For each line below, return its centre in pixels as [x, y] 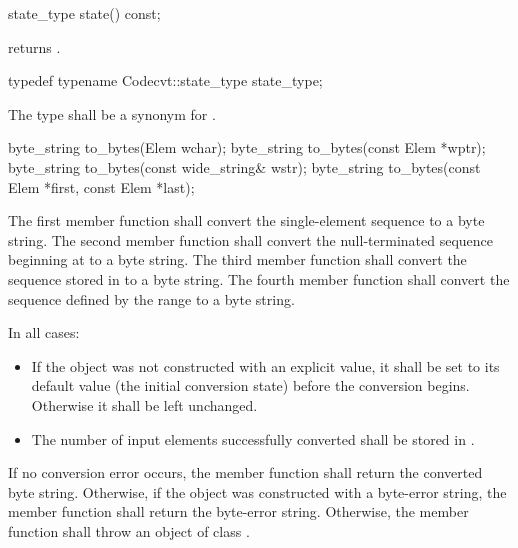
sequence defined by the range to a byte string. [151, 298]
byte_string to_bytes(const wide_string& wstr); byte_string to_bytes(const [244, 166]
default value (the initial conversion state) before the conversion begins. [250, 385]
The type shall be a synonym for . [112, 113]
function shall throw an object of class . [129, 530]
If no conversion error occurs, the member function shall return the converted [245, 472]
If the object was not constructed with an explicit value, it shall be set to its [265, 365]
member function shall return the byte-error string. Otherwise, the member [238, 511]
